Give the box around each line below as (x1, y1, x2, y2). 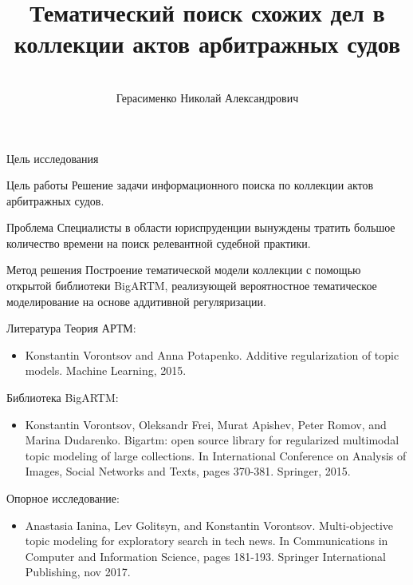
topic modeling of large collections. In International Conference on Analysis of (25, 447, 407, 464)
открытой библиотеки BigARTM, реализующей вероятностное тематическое (6, 277, 377, 294)
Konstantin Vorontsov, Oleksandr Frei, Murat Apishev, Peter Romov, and (25, 416, 387, 432)
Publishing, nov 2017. (25, 563, 131, 580)
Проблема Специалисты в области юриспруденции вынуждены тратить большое (6, 219, 395, 236)
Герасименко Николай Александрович (116, 89, 299, 105)
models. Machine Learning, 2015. (25, 362, 187, 379)
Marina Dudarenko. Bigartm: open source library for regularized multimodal (25, 432, 399, 448)
